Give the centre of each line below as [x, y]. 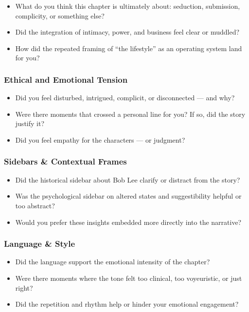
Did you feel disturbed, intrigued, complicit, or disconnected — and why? [125, 98]
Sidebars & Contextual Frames [65, 161]
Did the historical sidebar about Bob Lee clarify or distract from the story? [128, 179]
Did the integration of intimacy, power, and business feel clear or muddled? [127, 32]
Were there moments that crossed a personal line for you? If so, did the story [130, 114]
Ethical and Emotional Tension [66, 79]
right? [24, 287]
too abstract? [35, 205]
